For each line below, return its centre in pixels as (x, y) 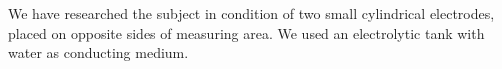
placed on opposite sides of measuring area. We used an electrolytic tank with (246, 32)
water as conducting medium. (98, 52)
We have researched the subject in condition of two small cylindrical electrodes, (251, 13)
